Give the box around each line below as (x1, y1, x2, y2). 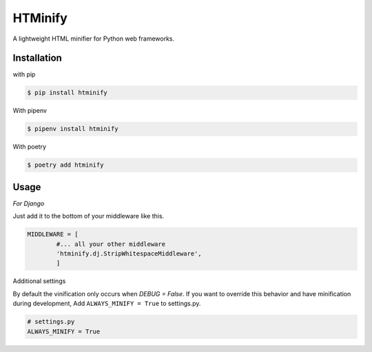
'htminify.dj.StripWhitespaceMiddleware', (56, 250, 203, 258)
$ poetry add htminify (27, 161, 104, 169)
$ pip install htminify (27, 89, 108, 96)
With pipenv (12, 107, 48, 115)
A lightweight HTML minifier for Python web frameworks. (12, 34, 175, 43)
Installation (12, 52, 62, 64)
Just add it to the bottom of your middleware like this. (12, 212, 165, 220)
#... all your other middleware (56, 240, 165, 248)
